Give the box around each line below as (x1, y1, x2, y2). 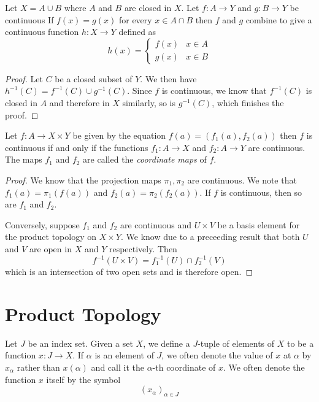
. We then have (140, 72, 197, 85)
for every (118, 13, 152, 26)
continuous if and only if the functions (5, 141, 148, 153)
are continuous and (120, 218, 191, 231)
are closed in (124, 1, 172, 14)
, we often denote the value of (161, 349, 273, 361)
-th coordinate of (152, 360, 216, 373)
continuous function (5, 25, 79, 38)
